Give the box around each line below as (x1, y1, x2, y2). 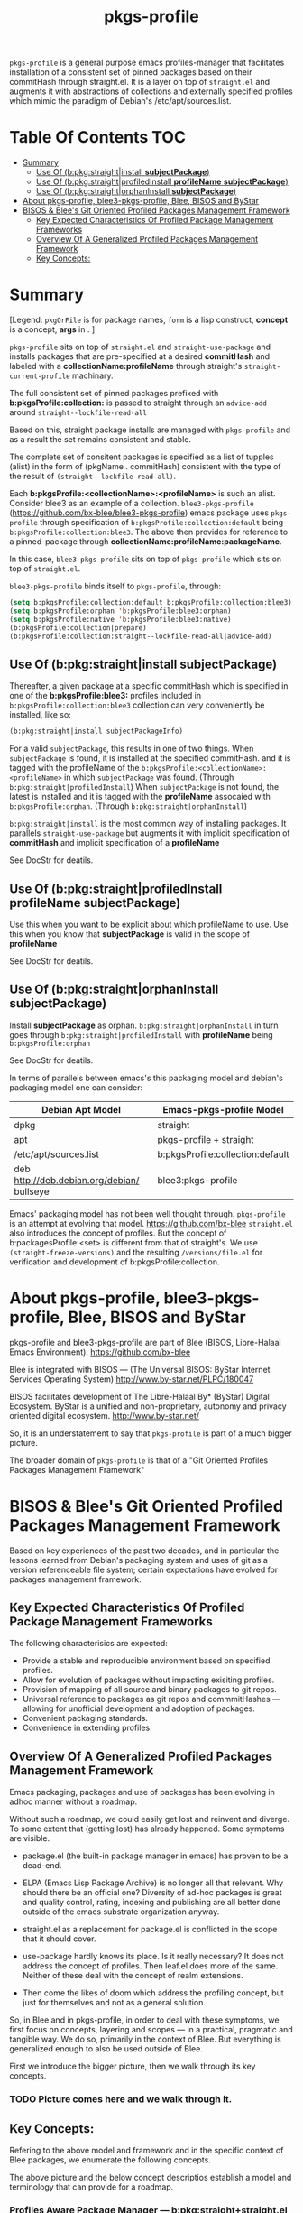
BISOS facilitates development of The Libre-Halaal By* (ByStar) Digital (9, 1391, 271, 1402)
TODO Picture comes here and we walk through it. (9, 2093, 233, 2106)
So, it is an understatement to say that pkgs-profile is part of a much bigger (9, 1428, 292, 1439)
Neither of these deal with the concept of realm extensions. (22, 1970, 243, 1981)
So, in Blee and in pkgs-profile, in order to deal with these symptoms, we (9, 2014, 280, 2025)
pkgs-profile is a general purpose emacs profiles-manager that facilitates (9, 57, 285, 69)
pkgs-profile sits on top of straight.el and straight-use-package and (9, 341, 271, 353)
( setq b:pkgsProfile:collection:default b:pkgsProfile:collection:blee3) (9, 598, 293, 607)
